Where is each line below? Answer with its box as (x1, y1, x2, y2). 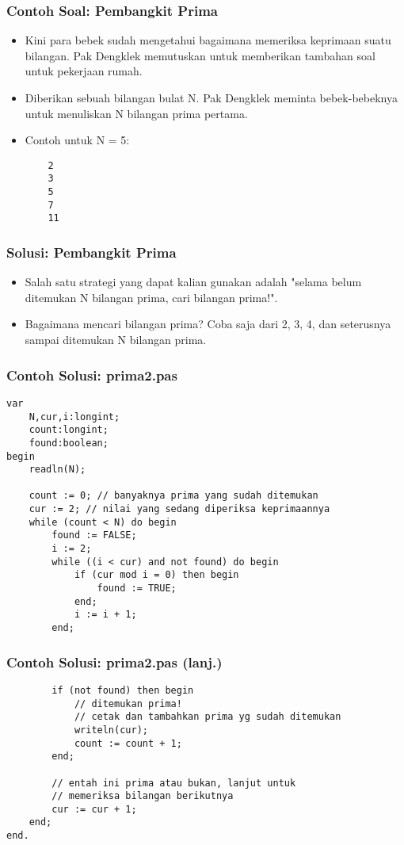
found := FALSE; (51, 530, 137, 541)
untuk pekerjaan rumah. (25, 63, 143, 79)
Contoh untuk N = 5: (25, 132, 130, 148)
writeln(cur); (74, 724, 148, 736)
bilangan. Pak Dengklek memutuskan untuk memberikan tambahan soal (25, 47, 375, 63)
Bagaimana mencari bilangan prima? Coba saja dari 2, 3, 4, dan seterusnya (25, 315, 391, 332)
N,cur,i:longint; (29, 411, 120, 422)
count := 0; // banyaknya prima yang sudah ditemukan (29, 490, 318, 502)
